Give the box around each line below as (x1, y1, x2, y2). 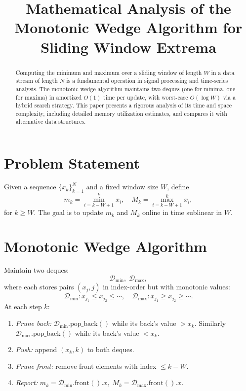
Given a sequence (4, 181, 56, 192)
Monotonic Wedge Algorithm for (14, 17, 243, 37)
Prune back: (15, 318, 52, 328)
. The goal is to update (34, 207, 104, 217)
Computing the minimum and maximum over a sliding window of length (15, 68, 202, 76)
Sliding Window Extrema (41, 36, 216, 57)
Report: (15, 377, 38, 388)
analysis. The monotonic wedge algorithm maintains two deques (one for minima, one (15, 84, 236, 93)
